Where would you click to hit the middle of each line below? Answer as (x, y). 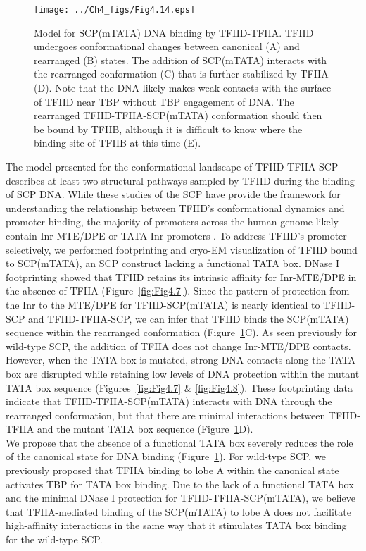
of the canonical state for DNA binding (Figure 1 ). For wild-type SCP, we (166, 456)
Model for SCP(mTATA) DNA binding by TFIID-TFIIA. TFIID (174, 32)
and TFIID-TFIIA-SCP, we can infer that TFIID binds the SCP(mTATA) (189, 318)
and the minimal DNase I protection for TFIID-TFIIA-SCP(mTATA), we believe (181, 498)
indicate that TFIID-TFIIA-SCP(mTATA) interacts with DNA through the (169, 401)
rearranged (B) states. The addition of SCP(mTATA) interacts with (181, 60)
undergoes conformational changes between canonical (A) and (167, 46)
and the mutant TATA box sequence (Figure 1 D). (145, 429)
